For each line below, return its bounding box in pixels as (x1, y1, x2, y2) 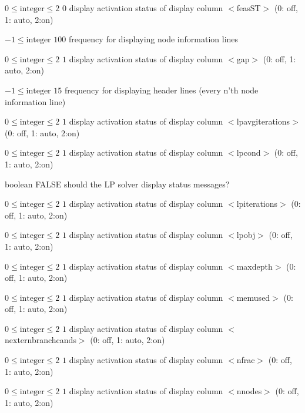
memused (236, 291, 270, 303)
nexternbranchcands (5, 334, 76, 346)
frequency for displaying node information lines (68, 33, 239, 45)
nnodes (236, 385, 262, 397)
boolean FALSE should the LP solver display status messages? (5, 177, 230, 190)
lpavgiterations (236, 115, 290, 127)
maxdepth (236, 260, 273, 272)
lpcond (236, 146, 261, 159)
